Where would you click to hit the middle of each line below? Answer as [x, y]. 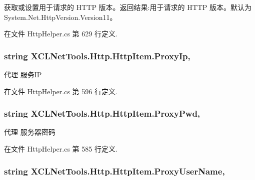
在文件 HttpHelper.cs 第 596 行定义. [61, 91]
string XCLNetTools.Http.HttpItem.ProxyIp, [97, 56]
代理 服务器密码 [30, 132]
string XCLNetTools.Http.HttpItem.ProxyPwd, [102, 113]
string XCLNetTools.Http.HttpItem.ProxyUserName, [114, 171]
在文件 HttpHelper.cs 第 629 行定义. [61, 34]
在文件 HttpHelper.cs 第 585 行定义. [61, 149]
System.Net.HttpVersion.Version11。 [60, 17]
